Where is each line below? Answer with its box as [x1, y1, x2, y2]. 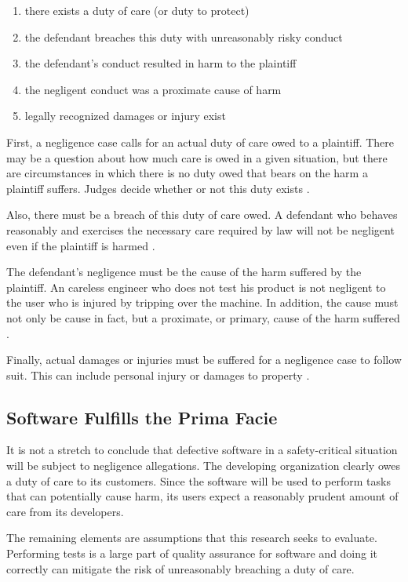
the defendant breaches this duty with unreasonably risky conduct [24, 28, 343, 45]
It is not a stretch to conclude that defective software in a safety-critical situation [6, 442, 398, 458]
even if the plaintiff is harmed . [6, 237, 155, 253]
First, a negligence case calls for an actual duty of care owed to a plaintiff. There [6, 133, 395, 150]
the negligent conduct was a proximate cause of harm [24, 81, 282, 97]
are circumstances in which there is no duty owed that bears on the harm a [6, 165, 368, 181]
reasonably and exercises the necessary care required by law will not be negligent [6, 221, 395, 238]
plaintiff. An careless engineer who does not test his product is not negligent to [6, 278, 386, 295]
